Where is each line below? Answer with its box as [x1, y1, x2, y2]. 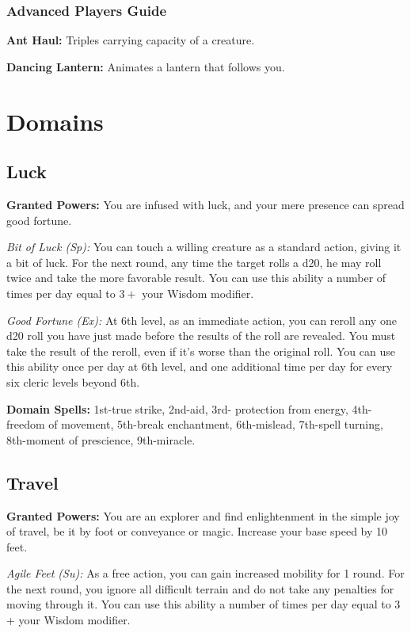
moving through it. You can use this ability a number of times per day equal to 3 [6, 596, 401, 612]
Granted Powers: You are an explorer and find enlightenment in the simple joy [6, 507, 400, 524]
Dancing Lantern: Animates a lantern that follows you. [6, 58, 285, 74]
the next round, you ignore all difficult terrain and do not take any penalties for [6, 580, 394, 597]
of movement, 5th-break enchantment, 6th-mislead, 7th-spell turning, [48, 416, 383, 433]
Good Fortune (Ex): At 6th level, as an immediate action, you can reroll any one [6, 311, 397, 328]
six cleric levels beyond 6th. [6, 373, 140, 390]
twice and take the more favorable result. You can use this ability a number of [6, 269, 386, 286]
